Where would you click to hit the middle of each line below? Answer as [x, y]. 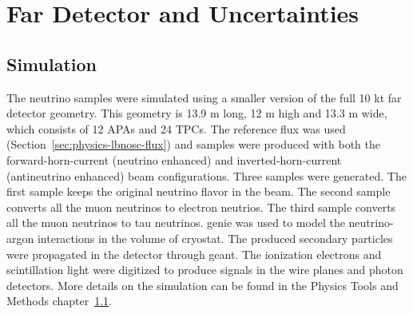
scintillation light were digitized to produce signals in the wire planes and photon [205, 270]
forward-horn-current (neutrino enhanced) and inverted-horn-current [174, 159]
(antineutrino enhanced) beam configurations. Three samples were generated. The [206, 175]
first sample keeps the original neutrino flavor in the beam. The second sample [199, 191]
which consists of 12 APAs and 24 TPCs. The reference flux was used [176, 128]
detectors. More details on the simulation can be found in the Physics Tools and [203, 285]
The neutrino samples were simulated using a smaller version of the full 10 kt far [204, 97]
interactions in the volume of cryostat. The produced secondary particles [215, 238]
